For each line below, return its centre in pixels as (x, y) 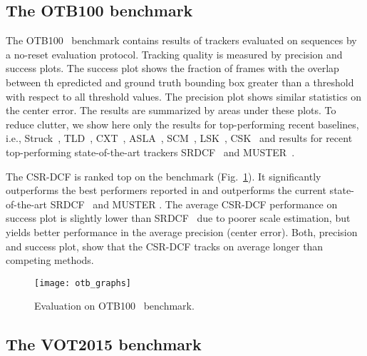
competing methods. (50, 260)
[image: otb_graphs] (83, 283)
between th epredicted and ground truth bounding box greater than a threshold (180, 82)
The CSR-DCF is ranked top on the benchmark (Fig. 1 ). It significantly (164, 176)
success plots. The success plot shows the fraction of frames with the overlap (172, 68)
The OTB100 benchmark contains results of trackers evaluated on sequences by (181, 40)
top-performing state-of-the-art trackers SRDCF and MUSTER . (150, 152)
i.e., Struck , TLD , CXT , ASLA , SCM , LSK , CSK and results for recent (179, 138)
